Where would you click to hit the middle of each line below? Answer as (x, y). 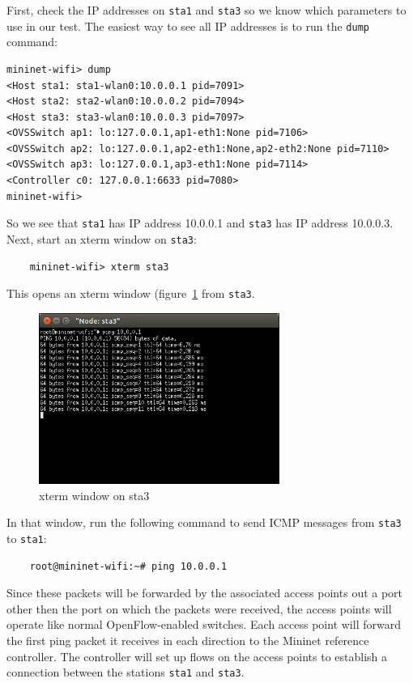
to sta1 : (27, 538)
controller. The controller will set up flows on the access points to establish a (197, 656)
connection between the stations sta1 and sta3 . (126, 672)
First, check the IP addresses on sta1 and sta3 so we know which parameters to (206, 10)
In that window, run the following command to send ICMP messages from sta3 (204, 522)
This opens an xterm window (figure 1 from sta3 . (131, 293)
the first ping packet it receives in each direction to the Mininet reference (188, 640)
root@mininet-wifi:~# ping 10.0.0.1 (128, 566)
